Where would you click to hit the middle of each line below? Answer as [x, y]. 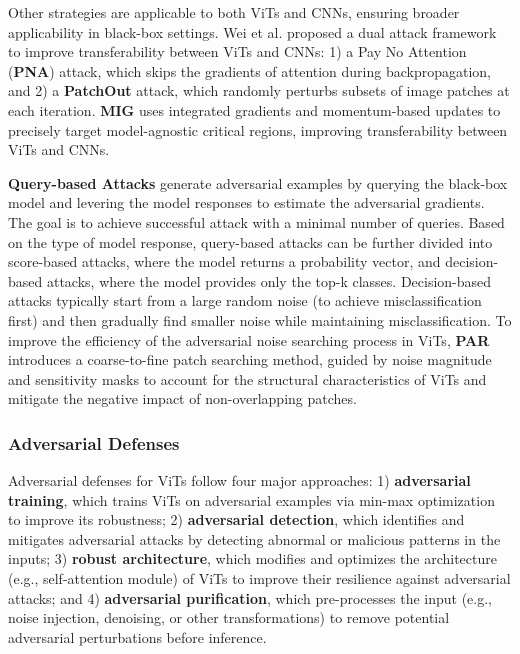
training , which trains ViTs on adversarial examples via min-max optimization [251, 499]
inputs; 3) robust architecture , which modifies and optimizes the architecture [252, 558]
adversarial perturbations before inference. [137, 636]
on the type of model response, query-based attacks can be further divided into [250, 241]
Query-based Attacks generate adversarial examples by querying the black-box [258, 182]
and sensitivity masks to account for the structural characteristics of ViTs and [247, 378]
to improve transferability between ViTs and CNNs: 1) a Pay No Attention [237, 51]
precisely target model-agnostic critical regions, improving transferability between [258, 129]
